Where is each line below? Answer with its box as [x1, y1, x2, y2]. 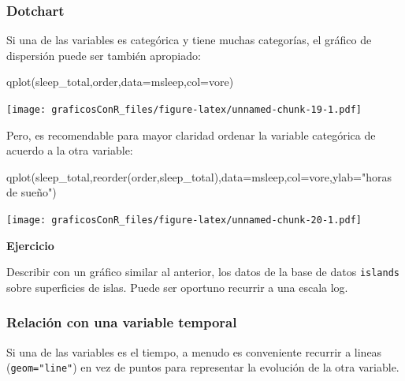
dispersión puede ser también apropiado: [6, 47, 201, 63]
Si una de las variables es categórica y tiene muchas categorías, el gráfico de [6, 32, 372, 48]
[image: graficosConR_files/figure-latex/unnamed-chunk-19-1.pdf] [6, 104, 362, 115]
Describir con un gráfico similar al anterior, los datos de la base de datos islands [6, 263, 399, 280]
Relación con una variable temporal [6, 312, 237, 332]
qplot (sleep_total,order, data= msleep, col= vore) [6, 73, 234, 90]
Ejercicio [6, 237, 54, 253]
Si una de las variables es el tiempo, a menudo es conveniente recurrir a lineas [6, 343, 382, 360]
